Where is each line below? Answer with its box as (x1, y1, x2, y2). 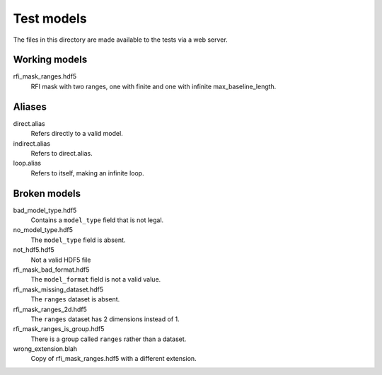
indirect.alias (13, 139, 51, 148)
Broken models (13, 187, 81, 200)
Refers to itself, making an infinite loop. (30, 168, 144, 177)
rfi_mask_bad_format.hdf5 (13, 265, 90, 274)
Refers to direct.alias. (30, 149, 93, 157)
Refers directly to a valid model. (30, 129, 123, 138)
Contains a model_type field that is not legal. (30, 216, 164, 224)
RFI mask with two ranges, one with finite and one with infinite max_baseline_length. (30, 82, 277, 91)
